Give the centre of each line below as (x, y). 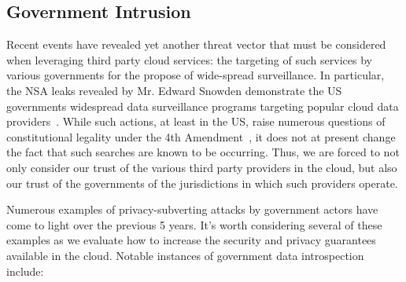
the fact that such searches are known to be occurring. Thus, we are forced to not (203, 152)
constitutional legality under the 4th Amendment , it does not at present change (201, 136)
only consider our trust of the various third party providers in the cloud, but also (202, 167)
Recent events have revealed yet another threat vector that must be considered (196, 44)
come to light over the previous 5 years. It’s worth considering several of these (194, 224)
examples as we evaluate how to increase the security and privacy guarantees (191, 240)
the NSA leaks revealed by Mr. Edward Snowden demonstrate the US (174, 90)
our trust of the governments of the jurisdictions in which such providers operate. (202, 183)
